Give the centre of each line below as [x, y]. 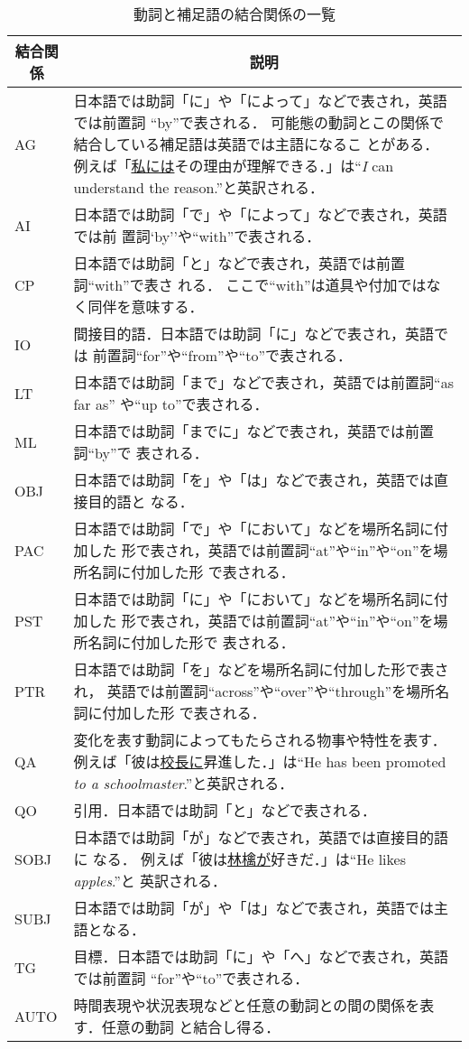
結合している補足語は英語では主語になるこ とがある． [256, 144]
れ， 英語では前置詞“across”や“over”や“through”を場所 [254, 691]
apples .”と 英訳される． [150, 881]
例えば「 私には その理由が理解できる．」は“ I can [234, 166]
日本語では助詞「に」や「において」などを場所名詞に [253, 599]
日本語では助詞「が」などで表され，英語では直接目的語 [261, 837]
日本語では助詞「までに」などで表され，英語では [239, 431]
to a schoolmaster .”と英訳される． [184, 783]
